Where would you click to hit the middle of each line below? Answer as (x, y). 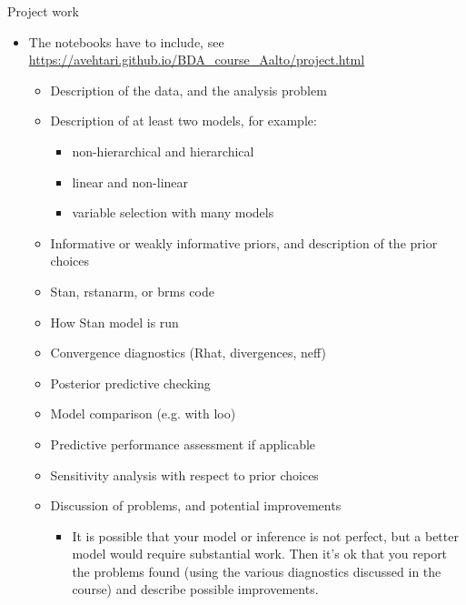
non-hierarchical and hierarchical (163, 151)
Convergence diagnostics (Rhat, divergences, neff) (188, 353)
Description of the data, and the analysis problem (188, 90)
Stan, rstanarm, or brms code (132, 291)
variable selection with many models (173, 212)
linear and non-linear (130, 181)
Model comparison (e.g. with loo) (143, 413)
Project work (43, 11)
